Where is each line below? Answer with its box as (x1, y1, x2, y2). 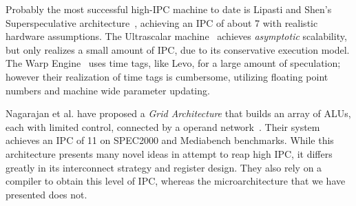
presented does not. (6, 187, 87, 201)
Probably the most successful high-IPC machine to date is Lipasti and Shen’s (6, 2, 332, 16)
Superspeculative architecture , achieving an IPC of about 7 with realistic (6, 15, 318, 30)
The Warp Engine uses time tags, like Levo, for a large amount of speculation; (6, 56, 341, 70)
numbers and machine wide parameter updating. (6, 83, 210, 97)
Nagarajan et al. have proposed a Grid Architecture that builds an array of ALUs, (6, 106, 351, 121)
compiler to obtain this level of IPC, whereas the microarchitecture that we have (6, 174, 346, 188)
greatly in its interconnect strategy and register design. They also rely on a (6, 160, 322, 174)
